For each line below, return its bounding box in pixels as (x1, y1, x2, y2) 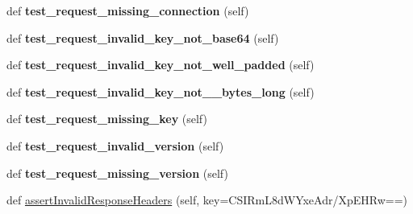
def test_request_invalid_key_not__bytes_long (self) (6, 83, 315, 100)
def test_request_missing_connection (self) (6, 2, 249, 19)
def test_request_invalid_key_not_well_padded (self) (6, 56, 315, 73)
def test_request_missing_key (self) (6, 110, 207, 127)
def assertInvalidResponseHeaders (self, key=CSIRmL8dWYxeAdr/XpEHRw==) (6, 191, 408, 208)
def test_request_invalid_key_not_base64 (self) (6, 29, 279, 46)
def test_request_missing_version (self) (6, 164, 228, 181)
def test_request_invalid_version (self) (6, 137, 224, 154)
